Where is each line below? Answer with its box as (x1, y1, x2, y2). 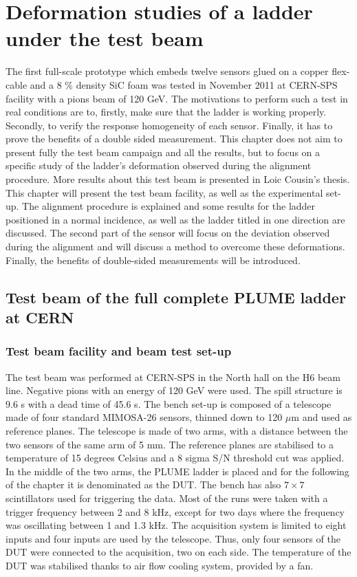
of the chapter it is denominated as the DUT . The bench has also (6, 477, 281, 492)
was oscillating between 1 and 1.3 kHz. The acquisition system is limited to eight (6, 518, 347, 532)
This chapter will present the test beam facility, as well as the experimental (6, 185, 323, 199)
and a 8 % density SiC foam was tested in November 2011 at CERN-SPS (30, 77, 338, 91)
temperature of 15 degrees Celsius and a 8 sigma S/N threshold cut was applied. (6, 450, 345, 465)
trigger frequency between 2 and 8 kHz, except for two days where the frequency (6, 504, 345, 519)
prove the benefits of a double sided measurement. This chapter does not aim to (6, 131, 343, 146)
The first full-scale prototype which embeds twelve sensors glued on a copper (6, 64, 329, 78)
